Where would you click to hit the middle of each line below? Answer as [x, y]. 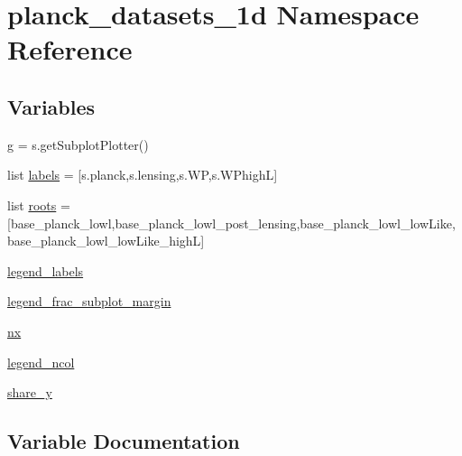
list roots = [39, 205]
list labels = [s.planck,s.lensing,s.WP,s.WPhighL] [143, 175]
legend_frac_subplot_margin [89, 301]
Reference [70, 49]
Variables [51, 106]
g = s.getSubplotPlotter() [78, 144]
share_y [30, 392]
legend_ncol [41, 362]
